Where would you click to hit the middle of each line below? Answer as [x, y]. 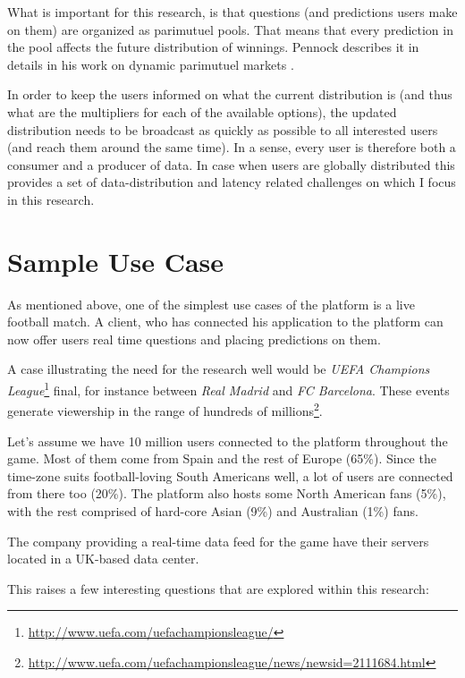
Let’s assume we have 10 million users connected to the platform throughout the [228, 441]
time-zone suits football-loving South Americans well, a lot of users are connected [230, 475]
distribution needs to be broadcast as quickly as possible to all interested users [223, 129]
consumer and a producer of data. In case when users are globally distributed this [231, 164]
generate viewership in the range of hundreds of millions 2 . [165, 409]
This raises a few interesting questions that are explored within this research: [218, 588]
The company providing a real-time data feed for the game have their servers [218, 541]
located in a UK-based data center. [103, 559]
